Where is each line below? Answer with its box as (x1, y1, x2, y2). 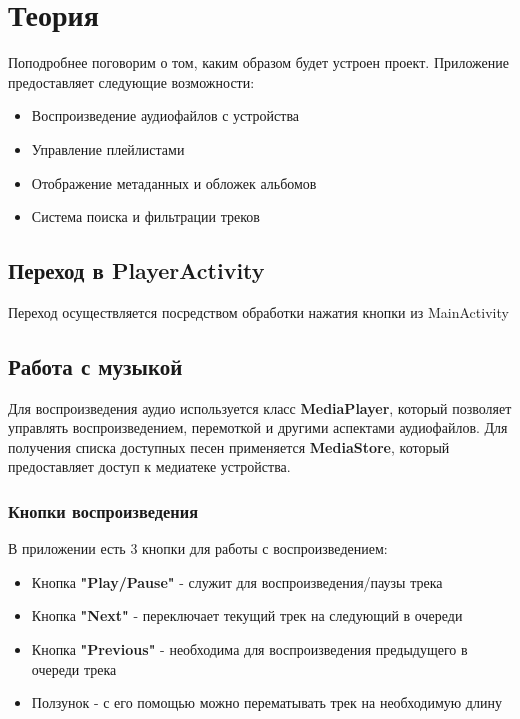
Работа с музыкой (8, 350, 183, 381)
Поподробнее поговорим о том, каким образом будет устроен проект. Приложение (8, 52, 510, 73)
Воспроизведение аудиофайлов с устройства (31, 105, 300, 126)
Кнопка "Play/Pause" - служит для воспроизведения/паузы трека (31, 571, 443, 592)
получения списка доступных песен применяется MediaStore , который (8, 436, 450, 457)
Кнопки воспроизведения (8, 498, 198, 523)
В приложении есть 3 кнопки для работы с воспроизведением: (8, 538, 388, 559)
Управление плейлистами (31, 138, 185, 159)
